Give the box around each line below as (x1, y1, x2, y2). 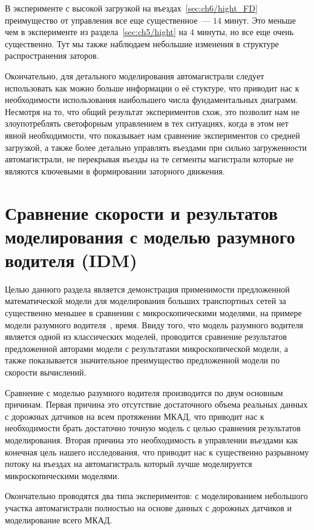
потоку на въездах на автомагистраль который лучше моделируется (5, 457, 252, 470)
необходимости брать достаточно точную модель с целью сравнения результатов (5, 422, 301, 434)
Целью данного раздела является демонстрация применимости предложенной (5, 282, 290, 295)
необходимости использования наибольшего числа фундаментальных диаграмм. (5, 93, 298, 106)
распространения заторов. (5, 49, 99, 62)
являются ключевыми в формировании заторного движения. (5, 164, 225, 177)
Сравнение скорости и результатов (5, 200, 278, 225)
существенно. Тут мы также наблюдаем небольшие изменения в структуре (5, 37, 279, 50)
